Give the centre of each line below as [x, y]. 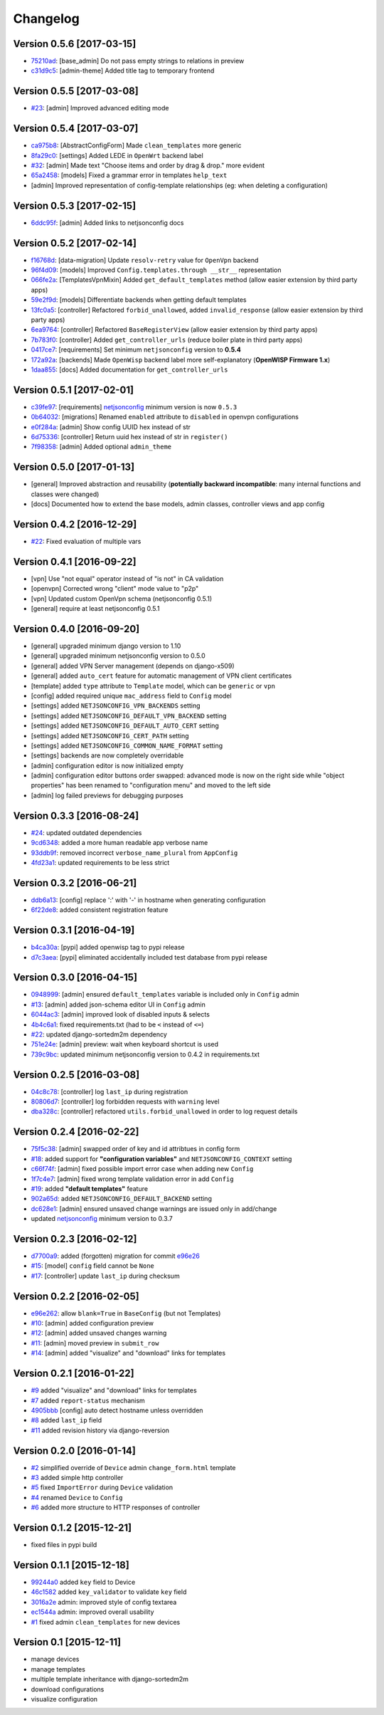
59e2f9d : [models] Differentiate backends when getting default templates [139, 300]
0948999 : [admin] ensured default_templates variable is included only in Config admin [165, 995]
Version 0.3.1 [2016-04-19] [74, 930]
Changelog [46, 19]
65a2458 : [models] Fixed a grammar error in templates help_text [129, 175]
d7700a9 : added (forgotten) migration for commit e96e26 [116, 1256]
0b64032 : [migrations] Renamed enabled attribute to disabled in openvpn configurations [165, 417]
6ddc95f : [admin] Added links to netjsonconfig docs [107, 222]
